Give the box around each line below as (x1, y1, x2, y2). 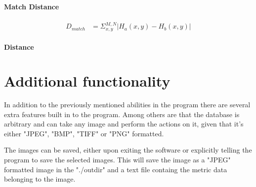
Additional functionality (4, 71, 171, 91)
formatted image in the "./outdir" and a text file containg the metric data (4, 164, 227, 174)
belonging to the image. (4, 174, 76, 184)
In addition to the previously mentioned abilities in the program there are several (4, 99, 251, 110)
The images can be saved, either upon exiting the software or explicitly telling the (4, 145, 252, 155)
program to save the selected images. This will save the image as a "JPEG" (4, 155, 231, 165)
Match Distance (4, 1, 59, 11)
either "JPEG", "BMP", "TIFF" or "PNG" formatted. (4, 128, 164, 138)
